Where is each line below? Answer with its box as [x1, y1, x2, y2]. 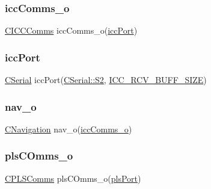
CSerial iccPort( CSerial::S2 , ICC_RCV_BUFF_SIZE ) [5, 73, 207, 86]
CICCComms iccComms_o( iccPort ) [5, 24, 138, 37]
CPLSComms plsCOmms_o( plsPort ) [5, 172, 141, 184]
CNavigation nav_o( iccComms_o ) [5, 122, 132, 135]
